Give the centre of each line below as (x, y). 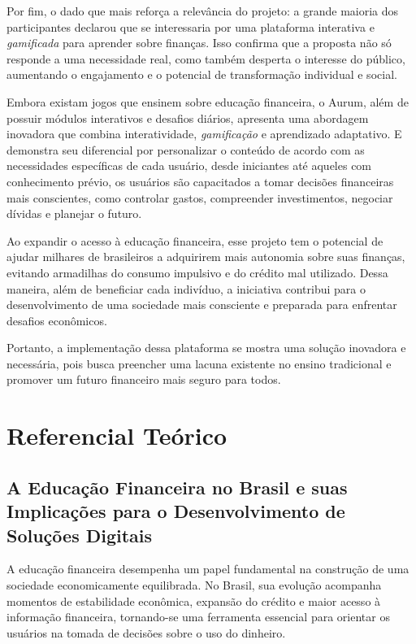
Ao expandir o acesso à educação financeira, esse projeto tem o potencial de (195, 240)
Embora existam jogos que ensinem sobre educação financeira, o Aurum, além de (208, 101)
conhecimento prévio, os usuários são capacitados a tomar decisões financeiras (200, 181)
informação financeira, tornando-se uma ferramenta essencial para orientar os (198, 617)
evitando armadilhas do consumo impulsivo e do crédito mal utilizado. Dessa (197, 272)
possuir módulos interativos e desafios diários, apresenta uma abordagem (188, 117)
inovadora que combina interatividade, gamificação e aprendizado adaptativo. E (204, 134)
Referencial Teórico (117, 435)
